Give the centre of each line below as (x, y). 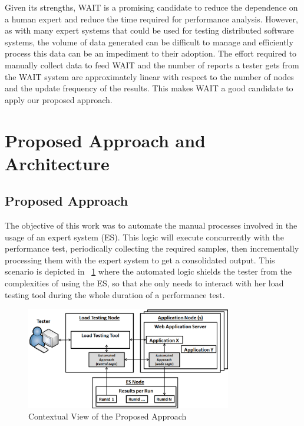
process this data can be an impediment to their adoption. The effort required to (151, 53)
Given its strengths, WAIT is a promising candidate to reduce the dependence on (151, 7)
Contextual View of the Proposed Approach (108, 416)
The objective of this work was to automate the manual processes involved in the (151, 225)
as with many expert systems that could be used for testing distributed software (149, 30)
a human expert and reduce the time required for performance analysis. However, (151, 19)
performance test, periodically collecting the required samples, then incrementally (152, 248)
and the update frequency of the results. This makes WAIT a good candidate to (149, 88)
